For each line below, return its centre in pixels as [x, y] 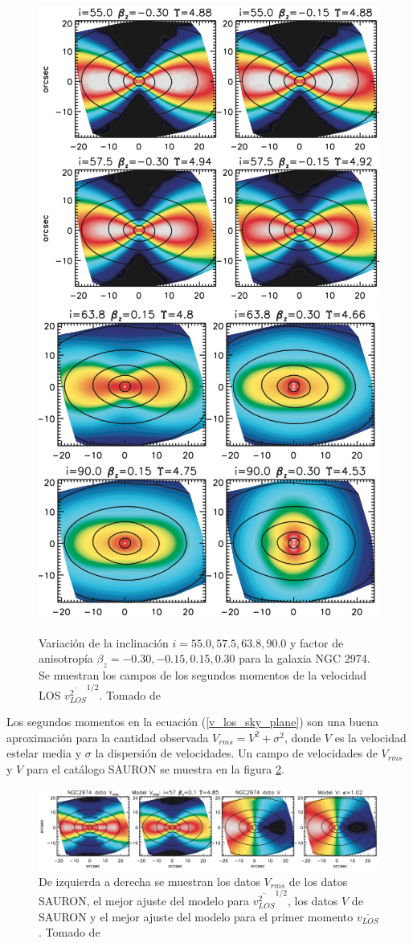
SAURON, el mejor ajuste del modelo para [144, 901]
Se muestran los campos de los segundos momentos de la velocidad [203, 675]
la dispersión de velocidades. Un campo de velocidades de [236, 753]
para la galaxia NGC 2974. [305, 658]
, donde [303, 737]
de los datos [318, 881]
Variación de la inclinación [104, 642]
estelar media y [44, 753]
